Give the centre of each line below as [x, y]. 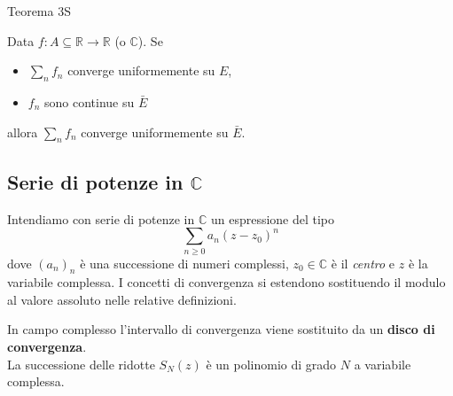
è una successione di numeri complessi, [184, 263]
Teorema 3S [39, 11]
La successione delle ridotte [81, 364]
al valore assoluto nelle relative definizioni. [122, 299]
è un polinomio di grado [271, 364]
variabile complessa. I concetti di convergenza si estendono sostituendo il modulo [226, 282]
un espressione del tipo [273, 218]
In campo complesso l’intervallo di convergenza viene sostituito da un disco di [221, 329]
